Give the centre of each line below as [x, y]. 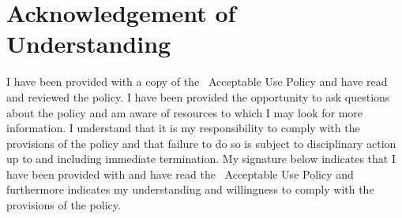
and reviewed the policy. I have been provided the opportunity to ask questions [198, 96]
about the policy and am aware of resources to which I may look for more [185, 112]
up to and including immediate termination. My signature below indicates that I [201, 159]
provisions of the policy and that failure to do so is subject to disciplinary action [201, 143]
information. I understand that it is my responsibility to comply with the [183, 128]
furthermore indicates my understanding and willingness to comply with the [190, 189]
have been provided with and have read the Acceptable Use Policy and [180, 174]
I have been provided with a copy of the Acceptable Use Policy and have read [197, 81]
